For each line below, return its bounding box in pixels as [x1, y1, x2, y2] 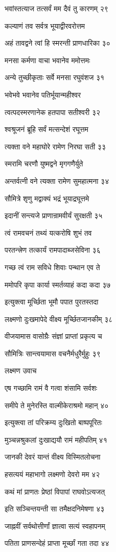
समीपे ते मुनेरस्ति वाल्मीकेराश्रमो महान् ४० [5, 399, 109, 410]
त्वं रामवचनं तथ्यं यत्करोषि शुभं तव [5, 227, 92, 238]
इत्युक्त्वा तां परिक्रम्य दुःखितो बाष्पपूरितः [5, 417, 102, 428]
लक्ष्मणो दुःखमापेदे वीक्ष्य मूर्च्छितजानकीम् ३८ [5, 313, 113, 324]
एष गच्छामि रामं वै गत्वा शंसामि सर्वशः [5, 383, 98, 393]
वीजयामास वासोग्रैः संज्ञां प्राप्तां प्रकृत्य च [5, 331, 102, 341]
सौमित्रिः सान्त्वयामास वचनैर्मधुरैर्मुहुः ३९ [5, 348, 101, 358]
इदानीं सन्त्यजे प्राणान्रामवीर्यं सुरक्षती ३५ [5, 210, 103, 221]
